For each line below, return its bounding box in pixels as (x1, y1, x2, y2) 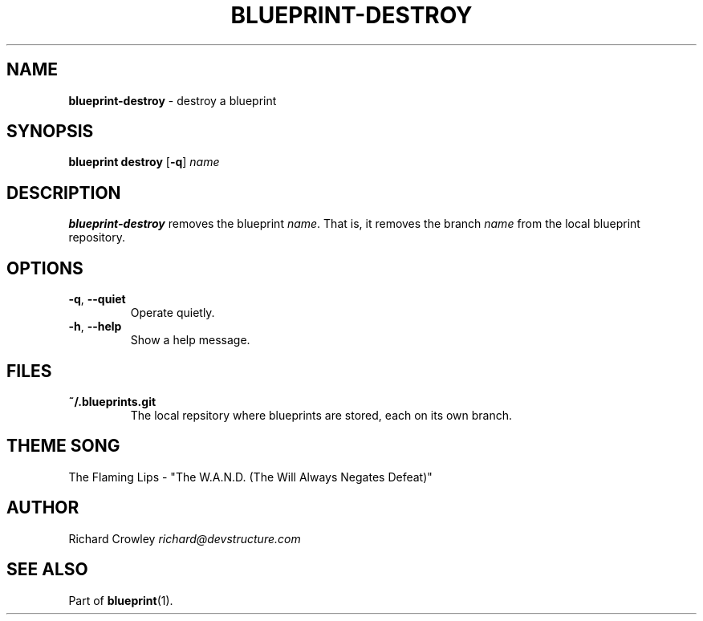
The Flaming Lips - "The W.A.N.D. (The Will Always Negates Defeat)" (68, 469, 433, 484)
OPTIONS (6, 258, 83, 278)
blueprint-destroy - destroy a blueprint (68, 93, 277, 108)
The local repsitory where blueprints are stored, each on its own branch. (130, 408, 513, 422)
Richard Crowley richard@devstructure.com (68, 531, 301, 546)
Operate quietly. (130, 306, 215, 320)
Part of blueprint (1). (68, 593, 173, 607)
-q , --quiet (68, 292, 126, 306)
